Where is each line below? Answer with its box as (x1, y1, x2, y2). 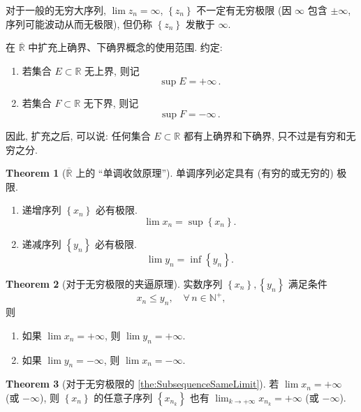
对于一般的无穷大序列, (6, 3, 106, 17)
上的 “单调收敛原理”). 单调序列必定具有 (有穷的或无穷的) (75, 165, 334, 180)
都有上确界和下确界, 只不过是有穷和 (183, 128, 346, 142)
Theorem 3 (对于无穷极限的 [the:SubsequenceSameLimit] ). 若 (6, 376, 279, 391)
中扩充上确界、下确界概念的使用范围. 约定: (28, 40, 223, 54)
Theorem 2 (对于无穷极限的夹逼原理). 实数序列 (6, 276, 223, 290)
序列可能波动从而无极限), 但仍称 (6, 16, 152, 31)
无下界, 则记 (83, 96, 139, 110)
